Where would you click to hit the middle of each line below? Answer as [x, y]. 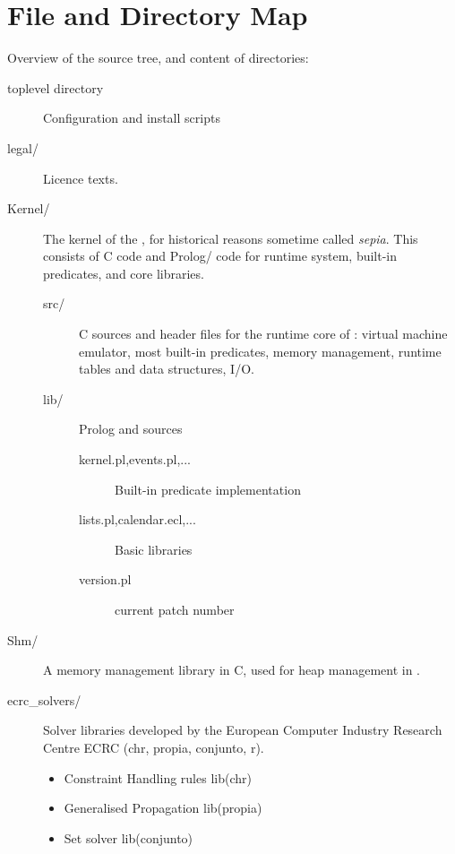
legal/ [23, 147]
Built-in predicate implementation [208, 489]
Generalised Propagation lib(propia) [163, 808]
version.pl [105, 579]
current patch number [175, 609]
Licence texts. [81, 178]
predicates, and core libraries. [124, 273]
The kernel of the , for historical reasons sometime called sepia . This [231, 238]
